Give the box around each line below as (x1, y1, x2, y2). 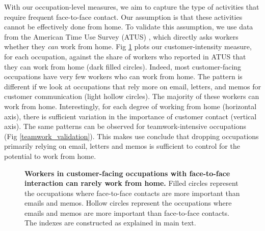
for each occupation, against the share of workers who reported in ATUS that (4, 51, 246, 61)
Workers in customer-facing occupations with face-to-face (24, 168, 230, 178)
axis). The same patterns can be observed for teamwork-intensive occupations (4, 121, 247, 131)
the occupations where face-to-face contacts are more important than (24, 187, 240, 198)
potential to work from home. (4, 150, 96, 161)
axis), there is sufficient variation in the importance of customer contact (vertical (4, 111, 257, 121)
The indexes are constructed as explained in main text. (24, 217, 196, 228)
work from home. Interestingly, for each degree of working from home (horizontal (4, 101, 257, 111)
